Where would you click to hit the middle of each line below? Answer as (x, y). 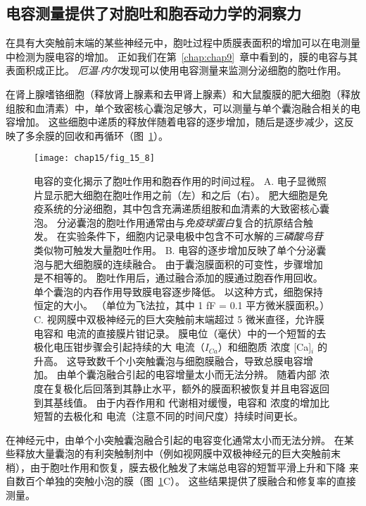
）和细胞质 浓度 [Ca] (265, 347)
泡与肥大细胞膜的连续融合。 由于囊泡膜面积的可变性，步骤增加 (178, 264)
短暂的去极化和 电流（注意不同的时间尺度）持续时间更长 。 (169, 416)
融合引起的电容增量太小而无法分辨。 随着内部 (211, 374)
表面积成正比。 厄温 (52, 70)
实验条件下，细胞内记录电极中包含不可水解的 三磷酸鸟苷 (195, 236)
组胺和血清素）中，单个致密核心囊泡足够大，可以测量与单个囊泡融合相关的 (178, 108)
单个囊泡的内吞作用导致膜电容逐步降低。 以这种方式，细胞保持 (178, 291)
